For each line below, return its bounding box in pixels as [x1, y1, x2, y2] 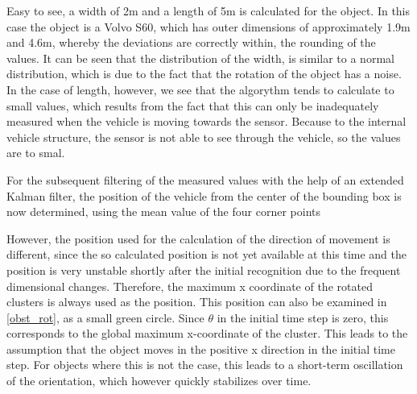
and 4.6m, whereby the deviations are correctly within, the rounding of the [6, 34, 376, 51]
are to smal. [6, 144, 65, 161]
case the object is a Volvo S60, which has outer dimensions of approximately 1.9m [6, 18, 411, 35]
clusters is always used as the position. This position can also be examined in [6, 293, 387, 310]
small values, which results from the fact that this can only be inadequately [6, 97, 379, 114]
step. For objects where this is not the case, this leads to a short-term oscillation [6, 356, 403, 373]
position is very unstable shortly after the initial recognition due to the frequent [6, 261, 401, 278]
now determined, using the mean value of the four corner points [6, 203, 320, 220]
